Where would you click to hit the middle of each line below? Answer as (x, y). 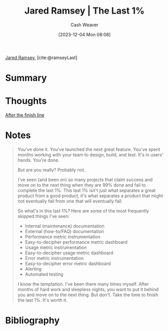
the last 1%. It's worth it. (43, 300)
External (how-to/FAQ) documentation (64, 231)
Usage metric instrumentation (56, 247)
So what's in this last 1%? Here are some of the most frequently (83, 211)
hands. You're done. (38, 160)
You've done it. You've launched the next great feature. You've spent (89, 149)
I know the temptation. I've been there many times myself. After (83, 284)
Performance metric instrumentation (63, 237)
